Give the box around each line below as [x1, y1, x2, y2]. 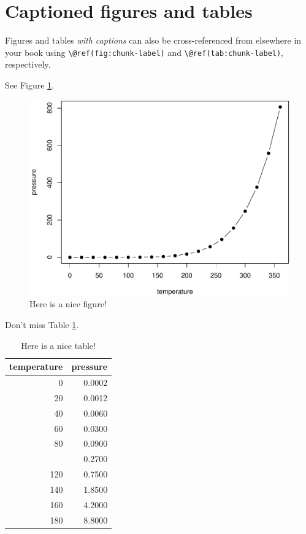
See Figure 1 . [5, 78, 54, 91]
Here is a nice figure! [29, 297, 107, 310]
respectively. [5, 58, 51, 71]
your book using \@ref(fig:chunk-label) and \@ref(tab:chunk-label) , [5, 45, 284, 58]
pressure [71, 360, 108, 373]
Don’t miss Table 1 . [5, 318, 79, 331]
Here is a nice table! [21, 339, 96, 351]
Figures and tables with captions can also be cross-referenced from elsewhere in [5, 34, 302, 47]
